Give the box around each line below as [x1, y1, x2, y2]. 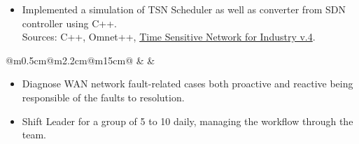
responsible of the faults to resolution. [22, 89, 185, 104]
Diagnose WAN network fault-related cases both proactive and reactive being [22, 76, 353, 91]
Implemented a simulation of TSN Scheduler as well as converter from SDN [22, 2, 346, 16]
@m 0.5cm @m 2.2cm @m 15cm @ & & [6, 52, 155, 67]
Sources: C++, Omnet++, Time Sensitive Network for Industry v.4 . [22, 29, 316, 44]
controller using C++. [22, 15, 117, 30]
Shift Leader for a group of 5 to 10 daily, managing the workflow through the [22, 113, 353, 128]
